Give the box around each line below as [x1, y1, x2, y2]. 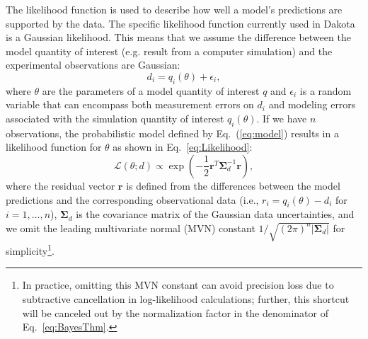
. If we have [256, 110, 307, 125]
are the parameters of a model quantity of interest [42, 83, 260, 98]
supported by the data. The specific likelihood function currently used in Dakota [6, 16, 355, 30]
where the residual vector [6, 178, 115, 193]
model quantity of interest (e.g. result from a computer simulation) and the [6, 43, 333, 58]
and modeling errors [268, 97, 356, 112]
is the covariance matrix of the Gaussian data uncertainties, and [76, 207, 355, 222]
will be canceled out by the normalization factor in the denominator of [22, 305, 328, 320]
